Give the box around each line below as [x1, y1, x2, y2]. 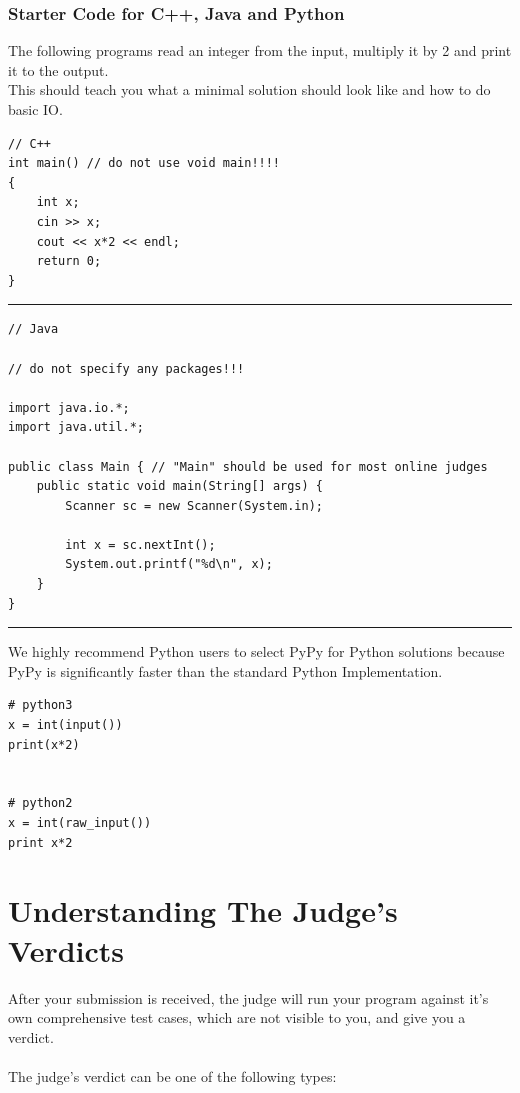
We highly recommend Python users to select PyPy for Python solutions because [8, 641, 505, 662]
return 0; [36, 254, 102, 269]
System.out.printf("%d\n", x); [65, 557, 273, 572]
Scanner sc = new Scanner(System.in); [65, 498, 323, 513]
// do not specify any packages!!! [8, 361, 245, 376]
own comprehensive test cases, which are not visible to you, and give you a [8, 1007, 466, 1028]
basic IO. [8, 99, 63, 119]
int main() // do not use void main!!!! [8, 156, 281, 171]
